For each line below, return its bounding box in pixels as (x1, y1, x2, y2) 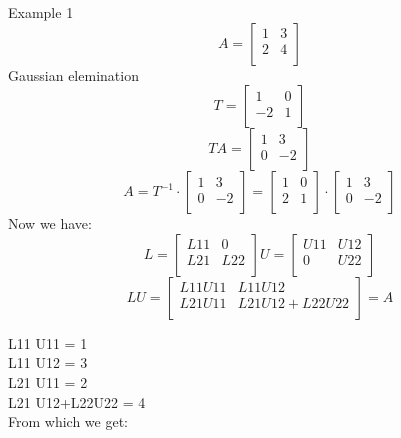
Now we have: (8, 213, 92, 234)
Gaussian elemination (8, 64, 139, 85)
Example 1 (8, 2, 74, 22)
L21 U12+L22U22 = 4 (8, 391, 146, 412)
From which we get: (8, 411, 128, 432)
